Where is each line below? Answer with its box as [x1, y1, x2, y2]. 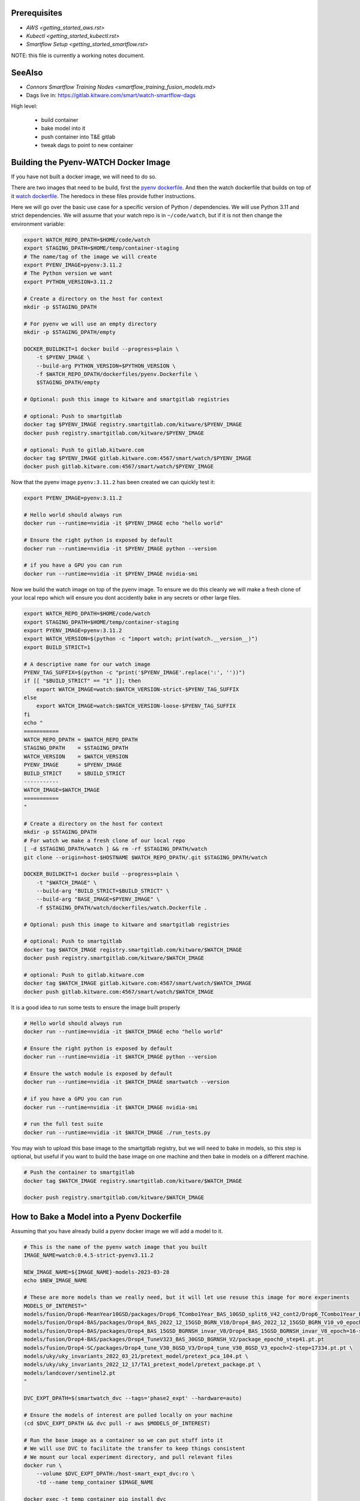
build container [41, 116, 79, 123]
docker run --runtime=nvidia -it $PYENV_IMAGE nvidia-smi [23, 570, 198, 577]
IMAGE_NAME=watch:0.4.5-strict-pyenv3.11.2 [23, 1252, 154, 1259]
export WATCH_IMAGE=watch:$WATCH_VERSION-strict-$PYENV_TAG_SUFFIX [36, 686, 239, 693]
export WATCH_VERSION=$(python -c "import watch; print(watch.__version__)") [23, 635, 258, 642]
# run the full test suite [23, 1120, 103, 1128]
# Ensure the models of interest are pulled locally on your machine [23, 1412, 233, 1418]
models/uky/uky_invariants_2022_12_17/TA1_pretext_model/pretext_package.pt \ [23, 1361, 261, 1368]
